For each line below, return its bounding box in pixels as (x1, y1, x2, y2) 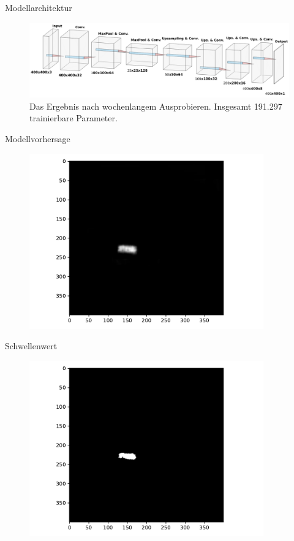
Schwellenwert (5, 339, 58, 352)
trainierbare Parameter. (29, 112, 118, 124)
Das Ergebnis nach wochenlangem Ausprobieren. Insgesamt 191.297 (29, 99, 282, 112)
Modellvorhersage (5, 132, 70, 145)
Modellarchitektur (5, 1, 72, 13)
